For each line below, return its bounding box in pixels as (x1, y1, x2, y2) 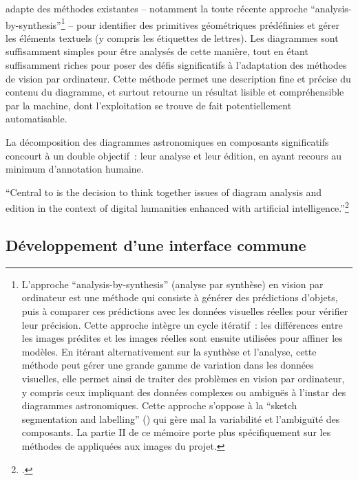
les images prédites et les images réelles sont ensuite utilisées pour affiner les (21, 331, 343, 345)
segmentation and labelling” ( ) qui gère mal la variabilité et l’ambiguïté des (21, 411, 340, 426)
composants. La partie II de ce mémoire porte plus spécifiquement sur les (21, 425, 331, 439)
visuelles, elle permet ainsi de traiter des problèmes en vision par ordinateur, (21, 371, 345, 385)
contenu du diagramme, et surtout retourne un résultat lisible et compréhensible (6, 85, 344, 99)
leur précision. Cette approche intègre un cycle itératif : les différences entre (21, 317, 343, 331)
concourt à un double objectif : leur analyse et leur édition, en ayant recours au (6, 148, 342, 162)
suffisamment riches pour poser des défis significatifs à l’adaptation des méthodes (6, 58, 347, 72)
